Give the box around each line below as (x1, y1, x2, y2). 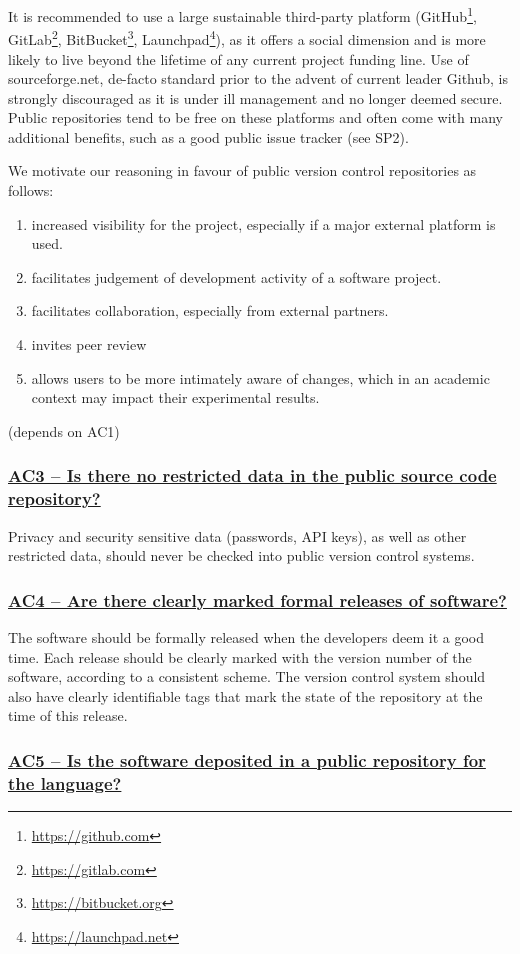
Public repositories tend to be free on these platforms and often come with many (8, 107, 503, 128)
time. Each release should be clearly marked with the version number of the (8, 646, 472, 667)
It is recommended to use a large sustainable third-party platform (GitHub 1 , (8, 3, 477, 26)
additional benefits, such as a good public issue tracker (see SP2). (8, 126, 409, 147)
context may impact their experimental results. (31, 387, 320, 408)
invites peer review (31, 334, 147, 355)
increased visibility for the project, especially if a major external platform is (31, 213, 496, 234)
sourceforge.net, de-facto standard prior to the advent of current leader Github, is (8, 68, 509, 89)
